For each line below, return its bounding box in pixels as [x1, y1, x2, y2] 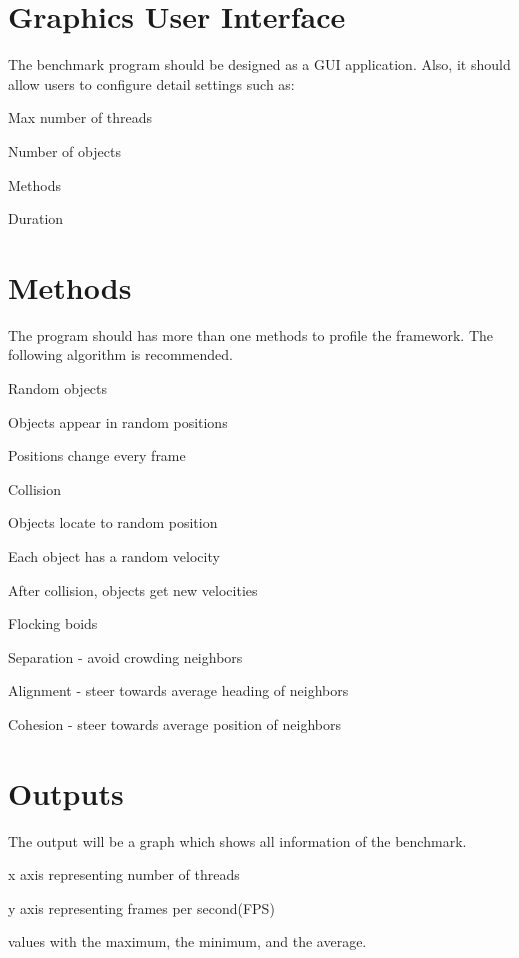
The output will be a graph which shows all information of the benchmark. [8, 830, 467, 851]
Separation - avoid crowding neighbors [8, 646, 243, 667]
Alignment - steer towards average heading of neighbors [8, 680, 349, 701]
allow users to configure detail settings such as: [8, 73, 295, 94]
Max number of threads [8, 107, 153, 128]
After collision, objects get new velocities [8, 579, 258, 600]
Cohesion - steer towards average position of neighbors [8, 713, 342, 734]
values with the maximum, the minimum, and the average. [8, 931, 367, 952]
